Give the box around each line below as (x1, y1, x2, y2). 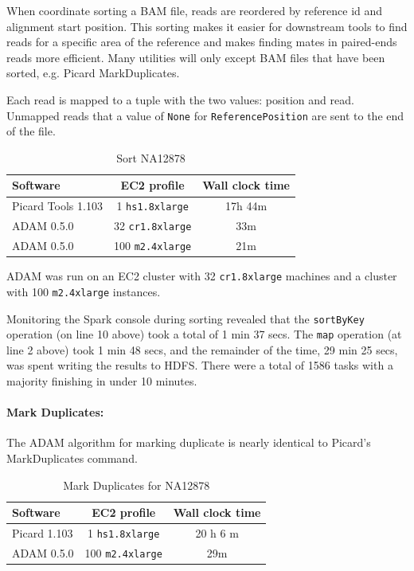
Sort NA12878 (116, 149, 186, 166)
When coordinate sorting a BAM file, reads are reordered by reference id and (6, 2, 383, 18)
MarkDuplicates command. (6, 450, 138, 467)
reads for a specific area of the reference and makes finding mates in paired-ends (6, 33, 397, 50)
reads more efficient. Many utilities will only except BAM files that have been (6, 49, 385, 65)
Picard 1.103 (12, 525, 73, 542)
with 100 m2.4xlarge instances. (6, 283, 161, 299)
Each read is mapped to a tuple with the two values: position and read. (6, 91, 354, 108)
